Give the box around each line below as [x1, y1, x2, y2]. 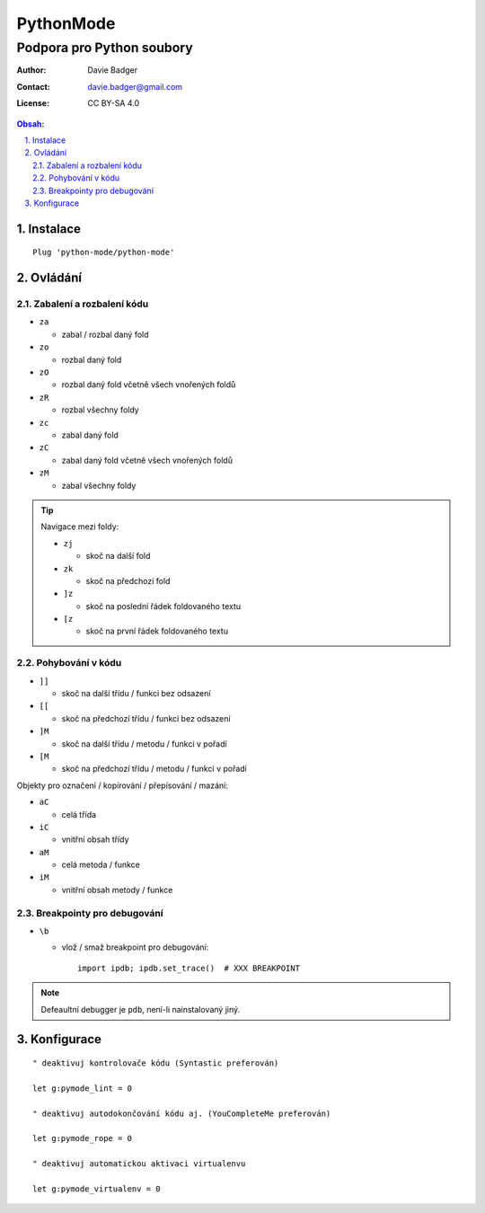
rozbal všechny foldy [61, 404, 139, 415]
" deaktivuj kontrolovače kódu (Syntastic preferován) [32, 1058, 279, 1068]
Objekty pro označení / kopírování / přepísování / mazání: [16, 780, 228, 791]
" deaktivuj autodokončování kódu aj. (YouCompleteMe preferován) [32, 1108, 331, 1119]
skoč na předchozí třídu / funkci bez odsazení [61, 713, 231, 723]
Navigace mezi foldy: [40, 521, 119, 532]
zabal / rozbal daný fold [61, 329, 149, 340]
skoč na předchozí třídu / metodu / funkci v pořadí [61, 764, 247, 775]
